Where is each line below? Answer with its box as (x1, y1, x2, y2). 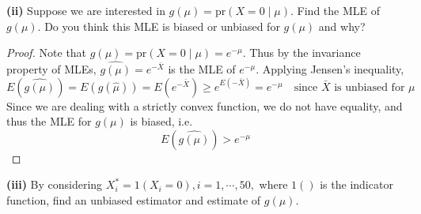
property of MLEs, (6, 61, 97, 77)
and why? (318, 17, 366, 34)
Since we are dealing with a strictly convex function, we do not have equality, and (6, 97, 403, 114)
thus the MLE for (6, 113, 92, 130)
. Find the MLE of (290, 2, 381, 18)
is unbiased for (334, 81, 405, 93)
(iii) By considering (6, 176, 103, 193)
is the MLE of (168, 61, 236, 77)
